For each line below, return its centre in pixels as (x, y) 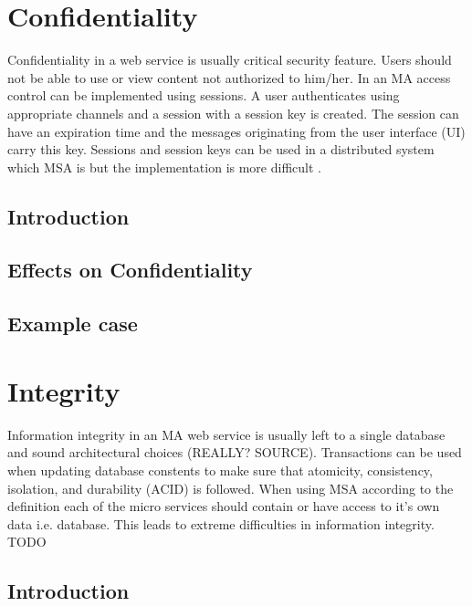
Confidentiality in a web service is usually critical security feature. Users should (230, 60)
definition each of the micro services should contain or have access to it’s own (224, 506)
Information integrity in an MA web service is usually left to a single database (226, 434)
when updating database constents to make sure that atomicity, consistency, (220, 470)
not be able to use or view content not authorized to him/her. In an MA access (229, 77)
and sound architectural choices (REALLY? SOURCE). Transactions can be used (235, 452)
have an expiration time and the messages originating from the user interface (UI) (236, 131)
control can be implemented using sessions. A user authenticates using (204, 95)
